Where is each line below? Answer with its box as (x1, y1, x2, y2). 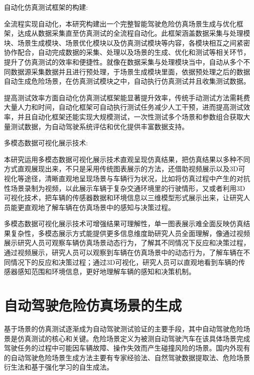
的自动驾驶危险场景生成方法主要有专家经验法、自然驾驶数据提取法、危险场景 (4, 352, 250, 362)
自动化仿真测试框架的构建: (4, 2, 88, 12)
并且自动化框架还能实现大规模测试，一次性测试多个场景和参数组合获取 (17, 111, 243, 121)
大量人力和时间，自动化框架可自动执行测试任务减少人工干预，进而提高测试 (4, 102, 243, 112)
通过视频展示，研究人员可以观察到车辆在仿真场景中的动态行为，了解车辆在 (4, 247, 243, 258)
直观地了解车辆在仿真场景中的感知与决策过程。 (24, 202, 175, 212)
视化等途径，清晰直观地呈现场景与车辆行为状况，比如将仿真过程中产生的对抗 (4, 173, 250, 183)
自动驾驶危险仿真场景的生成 (4, 295, 182, 315)
